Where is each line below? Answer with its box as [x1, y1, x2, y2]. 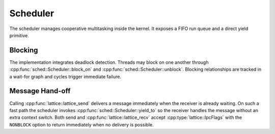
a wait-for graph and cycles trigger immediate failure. [9, 73, 122, 79]
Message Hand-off [9, 87, 71, 95]
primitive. [9, 32, 29, 38]
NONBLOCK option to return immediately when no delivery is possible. [9, 121, 154, 127]
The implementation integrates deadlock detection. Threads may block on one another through [9, 59, 209, 65]
